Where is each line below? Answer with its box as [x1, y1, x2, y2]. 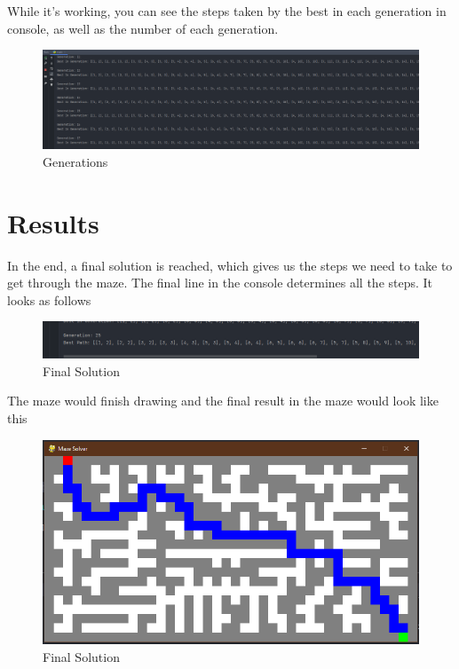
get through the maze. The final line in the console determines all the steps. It [7, 273, 433, 292]
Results [7, 204, 99, 240]
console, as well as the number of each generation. [7, 19, 279, 37]
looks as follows [7, 290, 91, 309]
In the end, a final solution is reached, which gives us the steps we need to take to [7, 256, 453, 274]
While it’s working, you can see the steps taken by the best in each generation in [7, 2, 447, 20]
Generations [43, 152, 108, 170]
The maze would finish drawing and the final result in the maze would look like [7, 391, 439, 410]
